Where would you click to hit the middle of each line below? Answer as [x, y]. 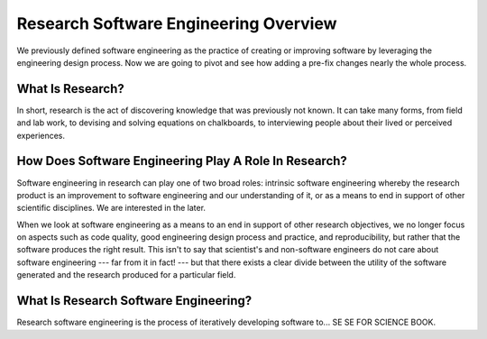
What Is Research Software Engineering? [134, 301]
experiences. [41, 135]
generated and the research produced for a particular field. [126, 275]
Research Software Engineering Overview [177, 23]
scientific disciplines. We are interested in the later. [111, 208]
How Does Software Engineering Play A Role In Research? [182, 161]
